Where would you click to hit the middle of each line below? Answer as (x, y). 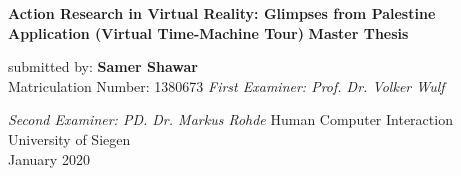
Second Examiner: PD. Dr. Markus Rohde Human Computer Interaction (230, 119)
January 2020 (49, 158)
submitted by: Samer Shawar (103, 66)
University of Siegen (69, 138)
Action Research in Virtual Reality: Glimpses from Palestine (222, 13)
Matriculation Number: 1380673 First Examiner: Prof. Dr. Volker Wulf (226, 85)
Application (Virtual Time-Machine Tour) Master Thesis (208, 32)
